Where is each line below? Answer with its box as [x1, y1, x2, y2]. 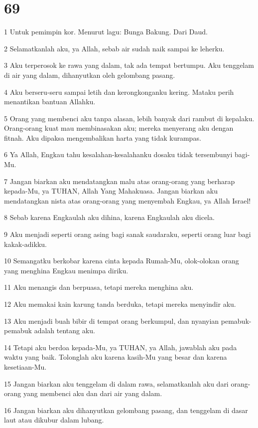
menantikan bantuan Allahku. [4, 96, 96, 107]
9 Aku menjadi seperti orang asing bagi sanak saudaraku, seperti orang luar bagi [4, 229, 251, 239]
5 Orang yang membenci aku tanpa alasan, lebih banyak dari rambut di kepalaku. [4, 113, 255, 123]
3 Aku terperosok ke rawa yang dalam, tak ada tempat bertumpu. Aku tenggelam [4, 60, 254, 70]
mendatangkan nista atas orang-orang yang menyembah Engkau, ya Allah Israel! [4, 195, 251, 206]
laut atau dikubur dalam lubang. [4, 415, 104, 425]
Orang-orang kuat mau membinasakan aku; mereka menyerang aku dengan [4, 123, 234, 133]
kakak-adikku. [4, 238, 47, 249]
